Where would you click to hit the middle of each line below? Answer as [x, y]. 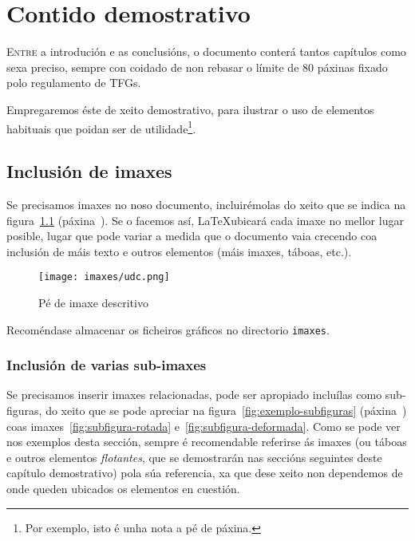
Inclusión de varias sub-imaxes [107, 365]
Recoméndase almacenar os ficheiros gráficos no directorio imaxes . [168, 329]
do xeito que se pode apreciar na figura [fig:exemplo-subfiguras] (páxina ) [226, 411]
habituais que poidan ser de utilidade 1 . [101, 127]
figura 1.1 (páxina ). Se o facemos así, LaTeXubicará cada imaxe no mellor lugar [205, 220]
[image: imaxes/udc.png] [104, 277]
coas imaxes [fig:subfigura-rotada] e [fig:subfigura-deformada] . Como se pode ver [204, 426]
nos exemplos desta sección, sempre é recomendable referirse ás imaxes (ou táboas [207, 442]
